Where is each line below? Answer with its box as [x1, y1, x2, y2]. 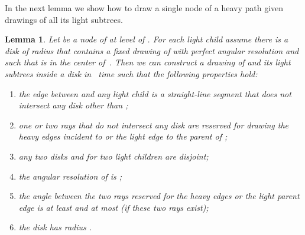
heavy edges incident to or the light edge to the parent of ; [18, 130, 228, 143]
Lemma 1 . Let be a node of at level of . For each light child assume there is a [5, 33, 288, 45]
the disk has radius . [18, 221, 92, 233]
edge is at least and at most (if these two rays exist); [18, 201, 209, 213]
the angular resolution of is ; [18, 170, 122, 182]
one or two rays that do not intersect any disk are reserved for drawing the [18, 118, 289, 131]
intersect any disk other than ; [18, 99, 128, 111]
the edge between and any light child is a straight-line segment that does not [18, 87, 291, 100]
